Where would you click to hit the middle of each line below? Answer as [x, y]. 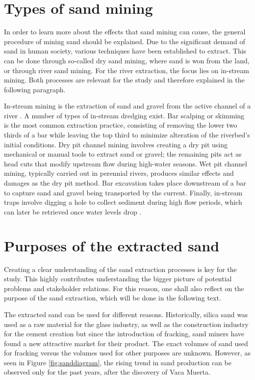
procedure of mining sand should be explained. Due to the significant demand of [125, 41]
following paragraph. [35, 89]
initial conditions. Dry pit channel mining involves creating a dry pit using [116, 144]
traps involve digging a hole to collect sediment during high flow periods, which [123, 202]
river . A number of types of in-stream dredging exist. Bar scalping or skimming [124, 115]
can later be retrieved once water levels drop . [73, 211]
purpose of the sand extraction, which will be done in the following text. [113, 298]
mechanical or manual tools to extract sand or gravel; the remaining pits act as [123, 154]
